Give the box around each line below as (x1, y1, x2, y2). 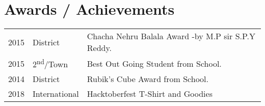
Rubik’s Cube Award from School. (87, 73, 208, 85)
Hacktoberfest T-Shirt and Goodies (87, 88, 213, 100)
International (33, 88, 79, 100)
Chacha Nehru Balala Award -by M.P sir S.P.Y (87, 30, 256, 42)
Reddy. (87, 42, 112, 54)
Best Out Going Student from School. (87, 57, 222, 69)
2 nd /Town (33, 57, 68, 70)
